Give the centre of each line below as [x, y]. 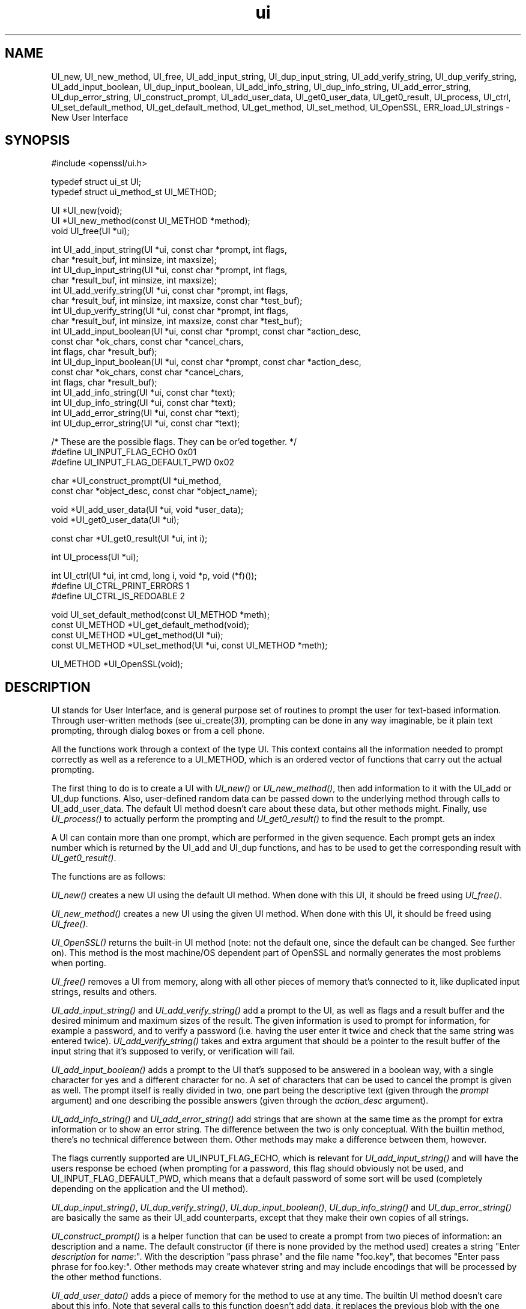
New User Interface [90, 117]
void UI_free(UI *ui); [90, 231]
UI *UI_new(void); [87, 211]
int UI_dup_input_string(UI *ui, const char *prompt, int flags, [169, 270]
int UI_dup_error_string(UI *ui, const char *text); [146, 423]
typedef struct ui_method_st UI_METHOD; [134, 192]
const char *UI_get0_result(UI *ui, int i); [129, 539]
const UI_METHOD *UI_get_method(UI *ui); [137, 635]
